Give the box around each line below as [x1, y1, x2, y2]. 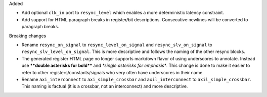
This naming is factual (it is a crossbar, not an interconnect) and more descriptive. [21, 83, 188, 89]
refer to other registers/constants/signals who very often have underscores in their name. [21, 69, 204, 75]
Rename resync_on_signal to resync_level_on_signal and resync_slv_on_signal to [21, 42, 213, 48]
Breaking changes [9, 33, 46, 39]
